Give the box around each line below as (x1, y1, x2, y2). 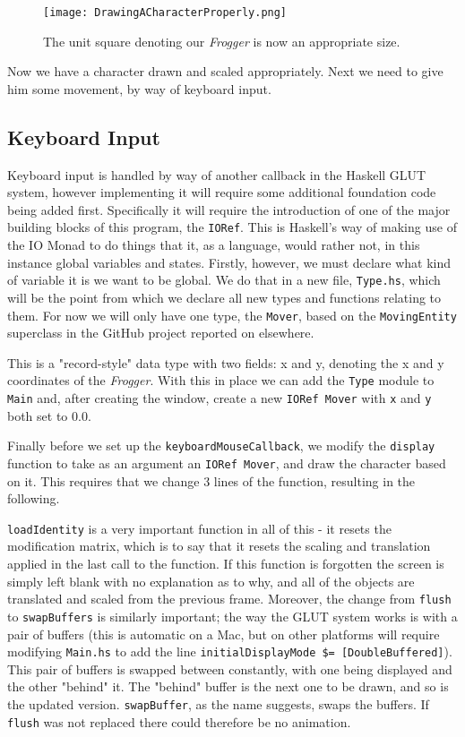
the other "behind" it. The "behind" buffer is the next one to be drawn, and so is (7, 677, 449, 696)
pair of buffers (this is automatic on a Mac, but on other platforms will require (7, 624, 440, 643)
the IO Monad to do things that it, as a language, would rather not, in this (7, 236, 420, 254)
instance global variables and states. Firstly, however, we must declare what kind (7, 253, 452, 271)
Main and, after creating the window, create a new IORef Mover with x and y (7, 389, 432, 407)
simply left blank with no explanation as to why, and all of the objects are (7, 571, 415, 590)
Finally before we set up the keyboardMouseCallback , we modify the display (7, 436, 435, 455)
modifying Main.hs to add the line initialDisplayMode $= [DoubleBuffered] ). (7, 642, 452, 661)
